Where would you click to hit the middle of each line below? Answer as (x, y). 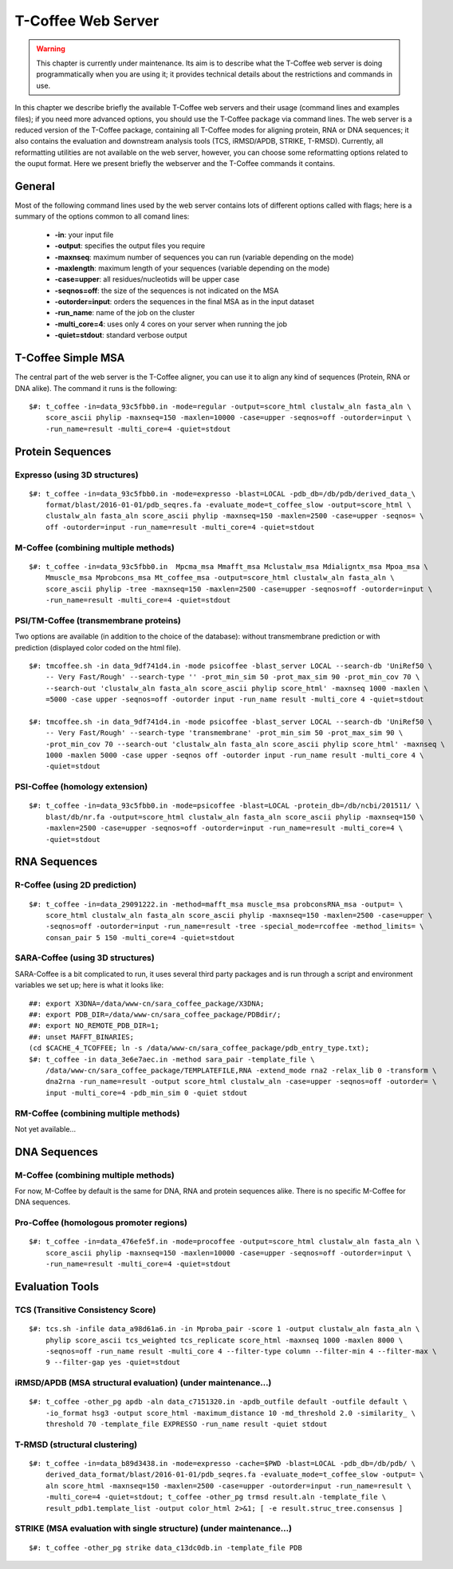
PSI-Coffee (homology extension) (81, 787)
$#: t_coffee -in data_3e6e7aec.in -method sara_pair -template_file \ (172, 1059)
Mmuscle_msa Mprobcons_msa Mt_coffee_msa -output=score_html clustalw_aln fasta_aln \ (220, 578)
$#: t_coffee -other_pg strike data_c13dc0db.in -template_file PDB (165, 1547)
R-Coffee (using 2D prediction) (76, 885)
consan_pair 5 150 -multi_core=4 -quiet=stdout (140, 937)
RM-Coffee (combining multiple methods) (97, 1113)
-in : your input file (84, 235)
